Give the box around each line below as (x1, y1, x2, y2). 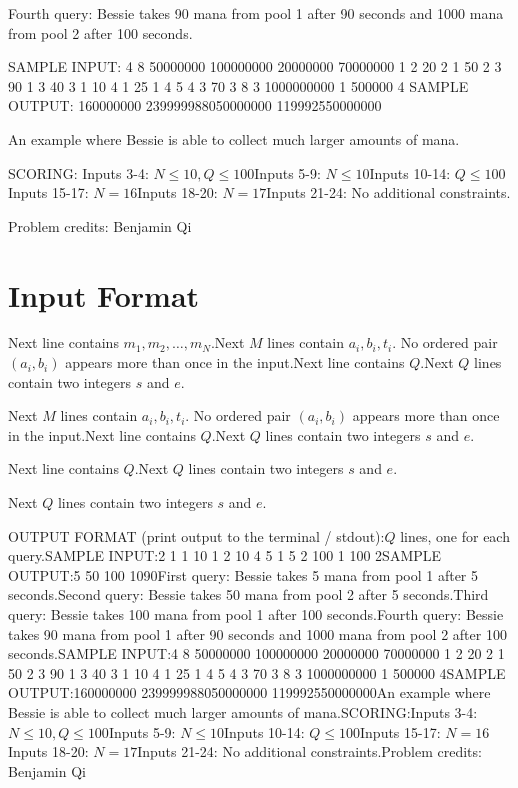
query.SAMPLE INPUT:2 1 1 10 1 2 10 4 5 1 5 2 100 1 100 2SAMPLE (8, 545, 442, 566)
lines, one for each (400, 525, 510, 546)
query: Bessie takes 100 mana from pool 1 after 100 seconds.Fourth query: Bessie (8, 604, 504, 624)
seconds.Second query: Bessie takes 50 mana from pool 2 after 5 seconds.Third (8, 584, 489, 605)
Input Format (8, 274, 200, 315)
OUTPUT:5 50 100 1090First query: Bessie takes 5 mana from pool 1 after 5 (8, 564, 479, 585)
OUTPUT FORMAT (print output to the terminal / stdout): (8, 525, 385, 546)
